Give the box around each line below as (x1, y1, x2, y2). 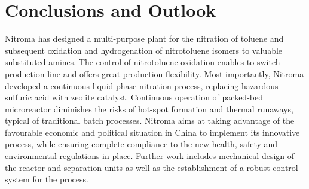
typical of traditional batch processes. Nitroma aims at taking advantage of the (5, 114, 295, 127)
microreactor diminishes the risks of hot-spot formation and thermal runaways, (5, 102, 293, 115)
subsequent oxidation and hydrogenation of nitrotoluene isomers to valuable (5, 44, 283, 56)
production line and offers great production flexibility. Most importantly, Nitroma (5, 67, 304, 80)
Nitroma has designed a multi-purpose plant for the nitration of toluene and (5, 32, 284, 45)
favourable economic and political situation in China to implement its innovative (5, 126, 300, 138)
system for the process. (5, 173, 88, 185)
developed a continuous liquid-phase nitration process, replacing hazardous (5, 79, 279, 92)
